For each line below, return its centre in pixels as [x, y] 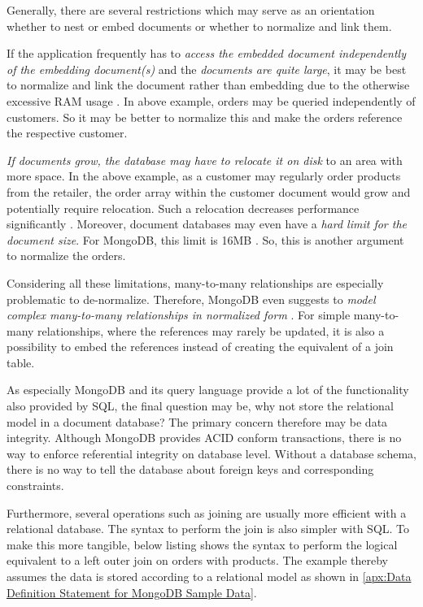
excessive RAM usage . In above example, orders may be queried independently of [211, 100]
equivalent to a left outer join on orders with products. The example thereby [197, 560]
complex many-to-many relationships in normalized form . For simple [179, 315]
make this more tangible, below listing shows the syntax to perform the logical [202, 544]
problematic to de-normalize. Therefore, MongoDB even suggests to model [191, 299]
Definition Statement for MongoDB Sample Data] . [132, 592]
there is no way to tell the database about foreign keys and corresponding [190, 469]
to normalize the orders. [66, 256]
